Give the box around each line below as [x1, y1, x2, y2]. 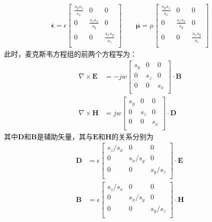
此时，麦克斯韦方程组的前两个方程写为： [4, 49, 137, 59]
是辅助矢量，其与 [36, 131, 93, 141]
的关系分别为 [111, 131, 154, 141]
